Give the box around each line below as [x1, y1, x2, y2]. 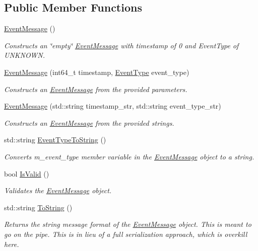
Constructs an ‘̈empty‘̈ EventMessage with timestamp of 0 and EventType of [4, 40, 239, 50]
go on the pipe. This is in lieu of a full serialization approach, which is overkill [4, 228, 247, 239]
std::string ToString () [4, 202, 73, 212]
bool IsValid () [4, 168, 49, 179]
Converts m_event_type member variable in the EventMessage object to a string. [4, 151, 254, 161]
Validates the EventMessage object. [4, 185, 112, 196]
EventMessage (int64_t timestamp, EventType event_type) [4, 66, 189, 77]
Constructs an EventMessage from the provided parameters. [4, 83, 187, 94]
